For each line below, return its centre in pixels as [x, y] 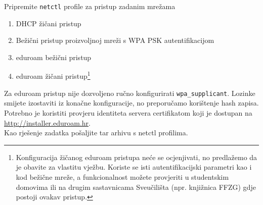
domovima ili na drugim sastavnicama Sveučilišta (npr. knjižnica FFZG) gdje [136, 187]
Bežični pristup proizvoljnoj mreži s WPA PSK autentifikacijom [115, 40]
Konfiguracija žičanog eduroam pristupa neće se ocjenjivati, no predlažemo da [137, 157]
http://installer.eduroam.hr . [47, 122]
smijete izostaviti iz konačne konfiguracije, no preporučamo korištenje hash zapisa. [131, 103]
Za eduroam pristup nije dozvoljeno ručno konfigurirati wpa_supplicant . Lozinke [130, 93]
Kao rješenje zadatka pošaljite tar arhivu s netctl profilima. [96, 133]
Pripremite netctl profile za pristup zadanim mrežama [90, 6]
